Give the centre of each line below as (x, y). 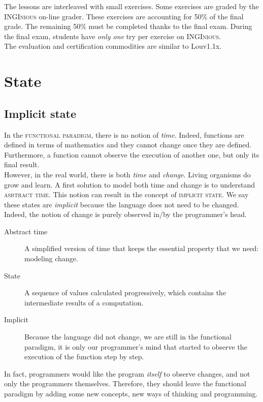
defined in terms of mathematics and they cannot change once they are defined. (128, 145)
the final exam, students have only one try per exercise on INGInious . (112, 36)
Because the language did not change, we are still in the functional (128, 337)
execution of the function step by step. (84, 357)
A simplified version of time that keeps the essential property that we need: (142, 248)
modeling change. (51, 258)
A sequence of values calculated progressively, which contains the (125, 292)
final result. (22, 164)
